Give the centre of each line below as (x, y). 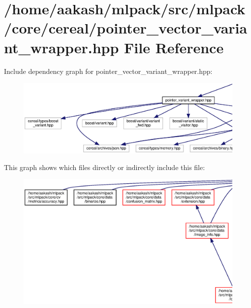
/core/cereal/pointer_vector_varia (126, 28)
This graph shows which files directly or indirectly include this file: (105, 167)
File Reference (174, 47)
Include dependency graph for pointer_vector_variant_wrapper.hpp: (108, 71)
